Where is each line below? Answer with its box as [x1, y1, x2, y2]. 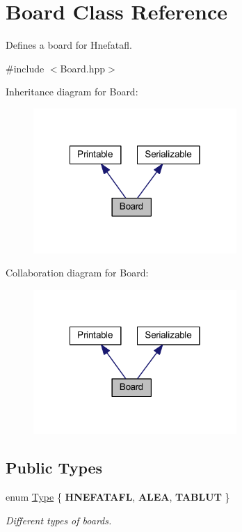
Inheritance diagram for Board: [6, 84, 138, 99]
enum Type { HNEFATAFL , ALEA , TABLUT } [6, 490, 230, 504]
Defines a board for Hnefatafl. [6, 38, 132, 52]
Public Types [6, 457, 103, 478]
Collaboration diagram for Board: [6, 265, 149, 280]
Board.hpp [60, 61, 105, 75]
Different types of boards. [6, 513, 112, 527]
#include [6, 61, 45, 75]
